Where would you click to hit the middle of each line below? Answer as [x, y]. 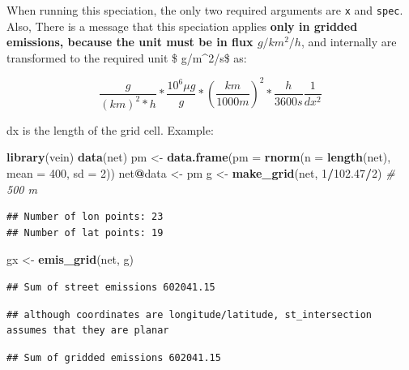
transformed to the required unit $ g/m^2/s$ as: [127, 57]
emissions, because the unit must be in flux [130, 42]
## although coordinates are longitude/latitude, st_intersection [190, 314]
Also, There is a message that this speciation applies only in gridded [182, 26]
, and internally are [349, 42]
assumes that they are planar [88, 331]
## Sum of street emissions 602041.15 [111, 288]
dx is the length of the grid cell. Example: [110, 129]
